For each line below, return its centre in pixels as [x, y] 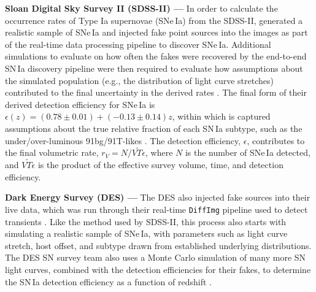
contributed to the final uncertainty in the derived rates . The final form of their [156, 92]
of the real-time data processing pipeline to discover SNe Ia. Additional [138, 44]
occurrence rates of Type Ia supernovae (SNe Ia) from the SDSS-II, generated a [154, 20]
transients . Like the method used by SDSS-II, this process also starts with [146, 221]
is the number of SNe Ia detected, [248, 152]
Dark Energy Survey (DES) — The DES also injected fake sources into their [158, 197]
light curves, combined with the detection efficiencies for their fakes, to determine [158, 269]
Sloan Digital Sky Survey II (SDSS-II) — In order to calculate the [141, 8]
